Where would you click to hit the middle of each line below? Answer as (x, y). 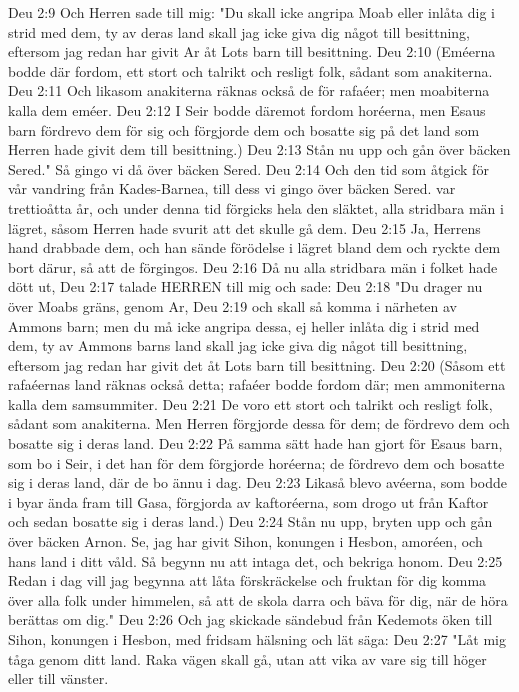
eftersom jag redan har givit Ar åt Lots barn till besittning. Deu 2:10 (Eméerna (252, 51)
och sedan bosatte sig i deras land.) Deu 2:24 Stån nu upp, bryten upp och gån (250, 521)
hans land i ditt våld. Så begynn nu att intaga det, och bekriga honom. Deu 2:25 (255, 560)
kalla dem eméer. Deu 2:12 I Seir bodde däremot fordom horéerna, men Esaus (247, 109)
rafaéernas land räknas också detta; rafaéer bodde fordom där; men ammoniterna (257, 384)
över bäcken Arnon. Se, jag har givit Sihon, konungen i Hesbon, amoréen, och (245, 541)
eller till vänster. (58, 678)
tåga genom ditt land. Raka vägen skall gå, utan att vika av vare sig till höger (247, 658)
